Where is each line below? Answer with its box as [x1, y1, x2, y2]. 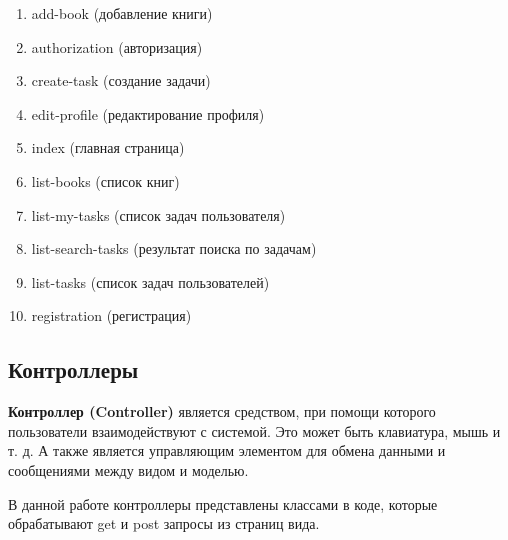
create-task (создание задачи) [31, 70, 211, 91]
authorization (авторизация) [31, 36, 203, 57]
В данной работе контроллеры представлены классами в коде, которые [8, 493, 438, 514]
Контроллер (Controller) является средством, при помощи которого [8, 401, 436, 422]
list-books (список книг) [31, 170, 180, 191]
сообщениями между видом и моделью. [8, 459, 249, 480]
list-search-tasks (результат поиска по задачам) [31, 238, 317, 259]
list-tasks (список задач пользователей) [31, 271, 270, 292]
